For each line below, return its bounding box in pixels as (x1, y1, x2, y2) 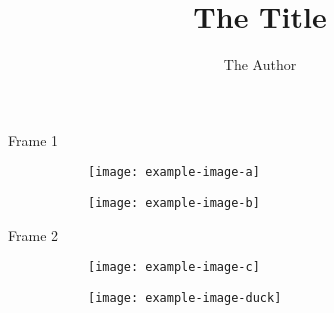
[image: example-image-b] (88, 195, 260, 210)
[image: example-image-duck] (88, 290, 282, 305)
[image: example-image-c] (88, 260, 260, 275)
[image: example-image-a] (88, 165, 260, 180)
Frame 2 (8, 224, 59, 245)
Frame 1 (8, 129, 59, 150)
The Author (223, 54, 297, 75)
